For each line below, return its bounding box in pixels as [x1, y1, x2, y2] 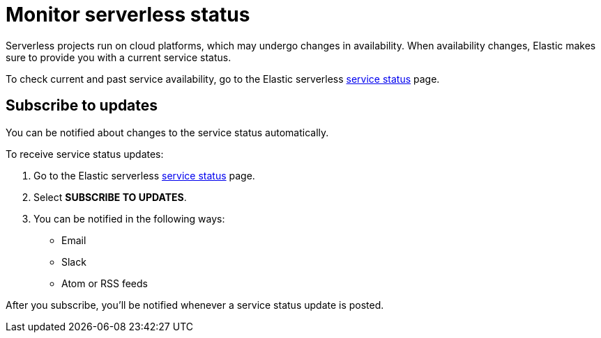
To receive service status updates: [6, 147, 164, 160]
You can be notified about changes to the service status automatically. [6, 126, 329, 138]
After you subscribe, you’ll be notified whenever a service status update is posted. [6, 298, 384, 311]
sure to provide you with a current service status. [6, 51, 231, 63]
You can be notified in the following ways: [33, 212, 225, 225]
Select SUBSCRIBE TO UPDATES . [33, 191, 187, 203]
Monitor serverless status [6, 3, 250, 26]
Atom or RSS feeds [61, 277, 148, 289]
